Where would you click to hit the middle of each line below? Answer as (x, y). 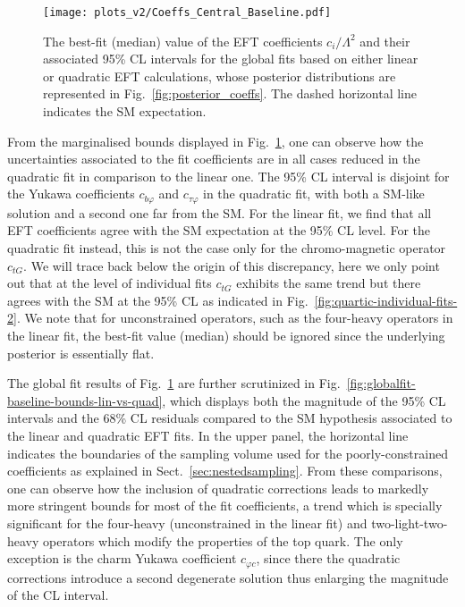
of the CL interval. (58, 595)
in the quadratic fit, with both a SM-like (314, 194)
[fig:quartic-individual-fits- (386, 300)
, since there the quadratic (328, 558)
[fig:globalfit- (381, 383)
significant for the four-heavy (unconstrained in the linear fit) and (187, 523)
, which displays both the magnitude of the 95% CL (304, 400)
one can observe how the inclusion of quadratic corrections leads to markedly (218, 488)
